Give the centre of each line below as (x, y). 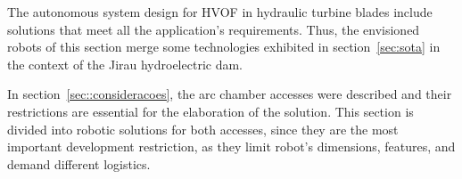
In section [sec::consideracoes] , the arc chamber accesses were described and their (230, 94)
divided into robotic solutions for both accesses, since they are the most (203, 129)
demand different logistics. (79, 163)
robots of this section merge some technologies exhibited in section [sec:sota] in (224, 47)
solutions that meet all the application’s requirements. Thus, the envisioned (214, 29)
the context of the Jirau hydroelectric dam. (125, 64)
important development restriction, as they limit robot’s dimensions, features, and (231, 146)
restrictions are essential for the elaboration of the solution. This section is (210, 111)
